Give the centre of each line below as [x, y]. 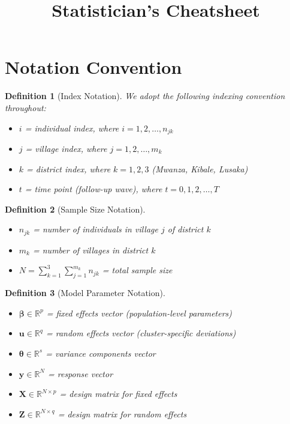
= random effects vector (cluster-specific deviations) [141, 333]
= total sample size [137, 270]
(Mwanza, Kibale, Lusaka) [200, 168]
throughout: [25, 107]
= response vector [81, 373]
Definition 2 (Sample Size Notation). [75, 209]
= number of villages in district [90, 250]
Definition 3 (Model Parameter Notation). [85, 293]
